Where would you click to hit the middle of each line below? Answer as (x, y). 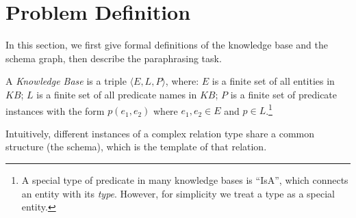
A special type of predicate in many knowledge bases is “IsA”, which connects (185, 179)
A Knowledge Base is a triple (66, 81)
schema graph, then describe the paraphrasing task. (114, 58)
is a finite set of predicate (284, 94)
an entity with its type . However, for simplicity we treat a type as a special (178, 193)
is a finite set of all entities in (273, 81)
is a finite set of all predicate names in (117, 94)
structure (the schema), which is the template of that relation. (136, 147)
